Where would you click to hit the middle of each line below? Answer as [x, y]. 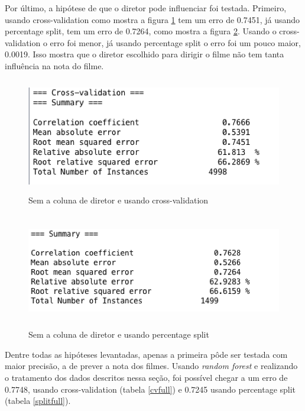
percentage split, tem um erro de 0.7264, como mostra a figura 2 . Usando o [141, 31]
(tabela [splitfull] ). [38, 401]
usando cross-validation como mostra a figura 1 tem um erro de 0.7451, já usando [152, 19]
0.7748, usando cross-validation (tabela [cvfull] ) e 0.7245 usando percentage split [150, 389]
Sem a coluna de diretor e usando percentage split [119, 334]
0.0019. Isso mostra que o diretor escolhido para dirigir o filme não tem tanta [145, 54]
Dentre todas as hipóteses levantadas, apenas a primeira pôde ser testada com [146, 354]
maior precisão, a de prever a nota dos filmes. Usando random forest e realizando [151, 366]
